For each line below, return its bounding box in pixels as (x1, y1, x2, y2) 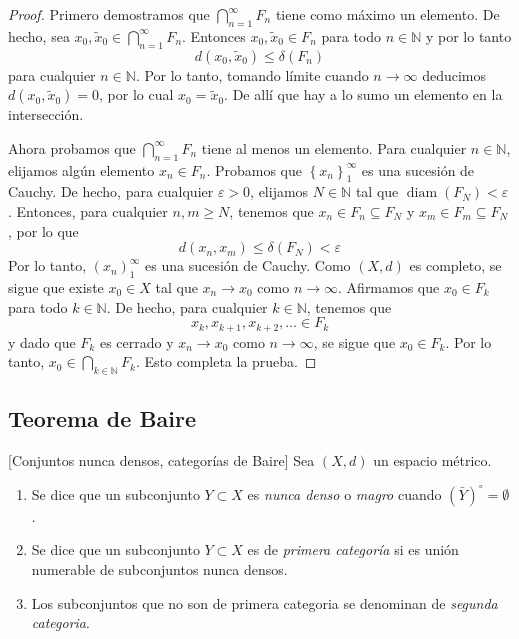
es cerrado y (99, 331, 174, 352)
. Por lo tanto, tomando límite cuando (135, 64, 369, 85)
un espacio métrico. (373, 450, 492, 471)
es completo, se (409, 255, 502, 276)
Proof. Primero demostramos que (8, 4, 210, 24)
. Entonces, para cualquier (8, 200, 168, 221)
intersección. (8, 104, 84, 125)
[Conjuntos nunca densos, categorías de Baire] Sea (8, 450, 315, 471)
